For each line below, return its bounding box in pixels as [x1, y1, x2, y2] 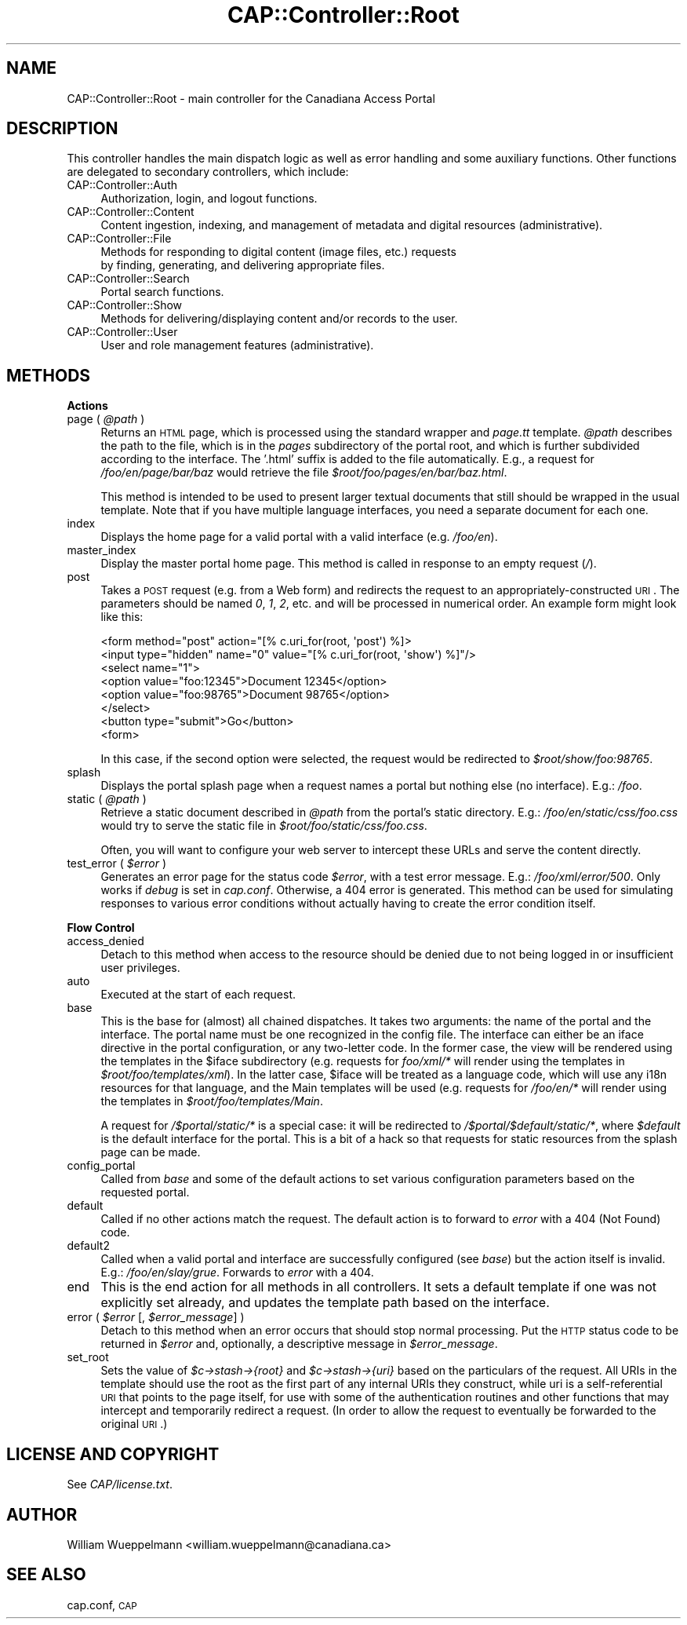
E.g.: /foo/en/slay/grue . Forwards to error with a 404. [100, 1265, 374, 1280]
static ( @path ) [67, 792, 147, 806]
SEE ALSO [6, 1565, 86, 1585]
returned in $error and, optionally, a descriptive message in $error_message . [100, 1337, 498, 1351]
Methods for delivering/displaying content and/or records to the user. [100, 312, 458, 326]
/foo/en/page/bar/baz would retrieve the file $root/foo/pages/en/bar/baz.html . [100, 466, 507, 480]
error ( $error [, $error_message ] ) [67, 1310, 245, 1324]
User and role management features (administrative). [100, 338, 374, 352]
